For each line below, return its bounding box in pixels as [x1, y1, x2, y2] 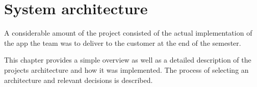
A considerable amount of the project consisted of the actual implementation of [4, 27, 252, 38]
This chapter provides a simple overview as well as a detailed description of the [4, 54, 251, 65]
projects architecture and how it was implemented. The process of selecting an [4, 64, 249, 75]
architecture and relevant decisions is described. [4, 74, 153, 85]
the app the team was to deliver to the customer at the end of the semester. [4, 37, 241, 48]
